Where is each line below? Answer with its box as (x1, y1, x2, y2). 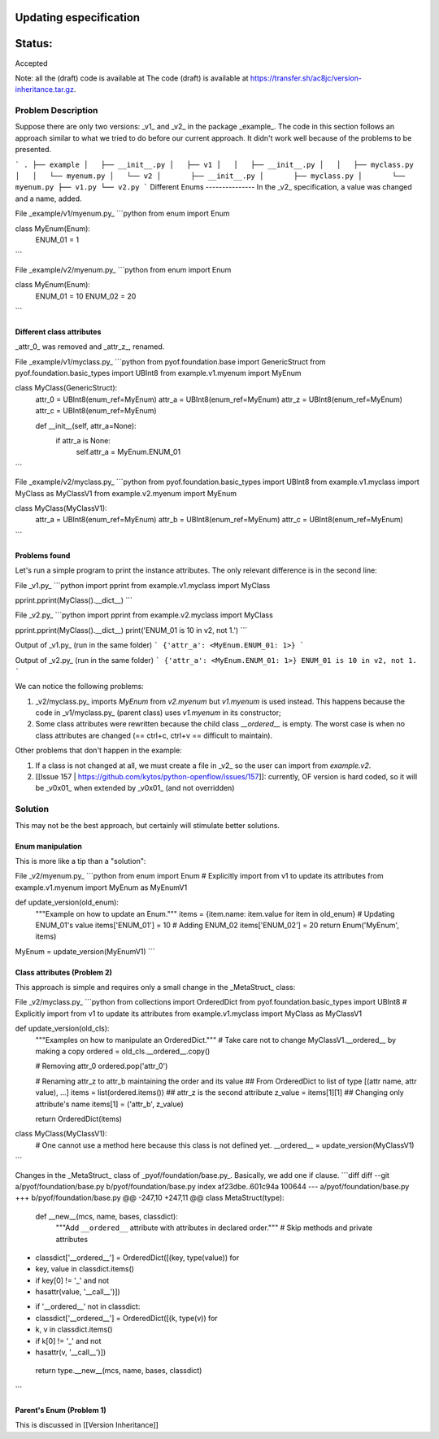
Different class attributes (15, 326, 102, 337)
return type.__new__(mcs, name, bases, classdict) (35, 1366, 202, 1376)
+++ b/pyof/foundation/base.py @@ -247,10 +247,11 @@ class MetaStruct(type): (15, 1193, 285, 1203)
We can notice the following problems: (15, 682, 144, 691)
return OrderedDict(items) (35, 1114, 122, 1123)
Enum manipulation (15, 841, 83, 851)
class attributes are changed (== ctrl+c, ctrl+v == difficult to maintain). (35, 730, 272, 740)
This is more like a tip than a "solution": (15, 856, 146, 866)
